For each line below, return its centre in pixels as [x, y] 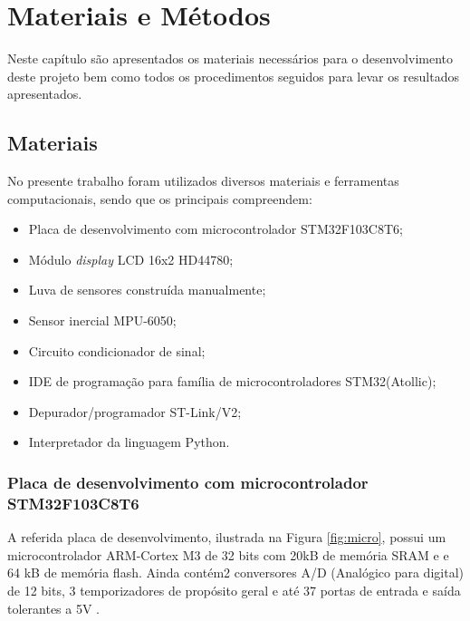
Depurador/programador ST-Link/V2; [135, 411]
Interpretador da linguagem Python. [129, 442]
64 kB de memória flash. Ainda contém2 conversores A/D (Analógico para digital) [235, 572]
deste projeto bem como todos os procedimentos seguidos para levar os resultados [233, 76]
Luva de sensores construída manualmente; [147, 290]
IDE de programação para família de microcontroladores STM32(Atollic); [232, 381]
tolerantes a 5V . [54, 608]
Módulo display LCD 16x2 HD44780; [131, 259]
